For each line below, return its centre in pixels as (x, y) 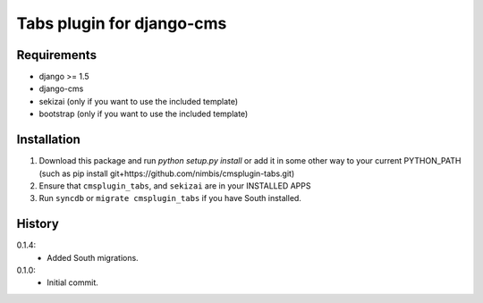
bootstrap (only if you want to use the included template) (144, 114)
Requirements (57, 55)
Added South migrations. (93, 257)
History (38, 224)
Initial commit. (72, 282)
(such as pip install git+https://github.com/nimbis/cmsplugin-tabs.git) (167, 173)
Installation (48, 140)
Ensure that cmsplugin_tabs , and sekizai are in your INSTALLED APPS (175, 185)
